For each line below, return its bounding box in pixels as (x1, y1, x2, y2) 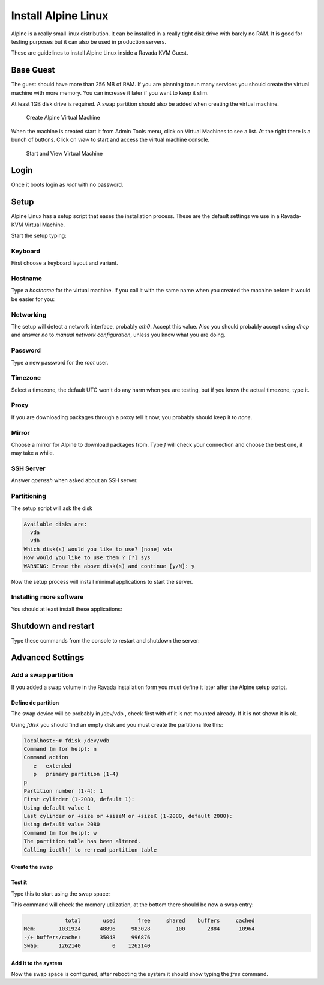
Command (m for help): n (23, 745, 97, 752)
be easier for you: (11, 295, 55, 303)
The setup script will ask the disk (11, 505, 93, 512)
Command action (23, 754, 68, 761)
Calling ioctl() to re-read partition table (23, 846, 157, 853)
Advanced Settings (11, 652, 85, 663)
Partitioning (11, 492, 46, 500)
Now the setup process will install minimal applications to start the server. (11, 578, 193, 585)
